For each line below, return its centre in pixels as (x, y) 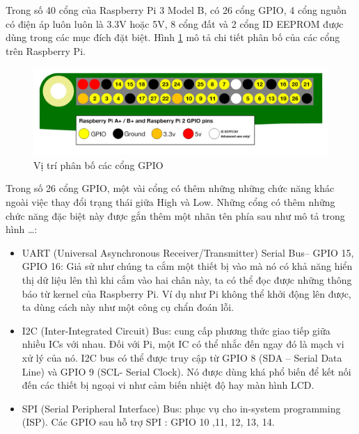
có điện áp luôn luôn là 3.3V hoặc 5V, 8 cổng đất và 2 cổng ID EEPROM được (175, 23)
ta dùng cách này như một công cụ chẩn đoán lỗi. (128, 307)
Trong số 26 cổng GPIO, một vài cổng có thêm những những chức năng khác (170, 188)
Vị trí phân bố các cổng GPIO (98, 164)
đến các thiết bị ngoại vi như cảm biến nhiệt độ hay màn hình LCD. (168, 385)
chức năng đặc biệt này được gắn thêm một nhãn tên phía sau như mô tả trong (175, 215)
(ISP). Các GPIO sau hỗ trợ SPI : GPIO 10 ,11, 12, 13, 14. (148, 422)
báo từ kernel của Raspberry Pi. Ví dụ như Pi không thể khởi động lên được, (186, 293)
